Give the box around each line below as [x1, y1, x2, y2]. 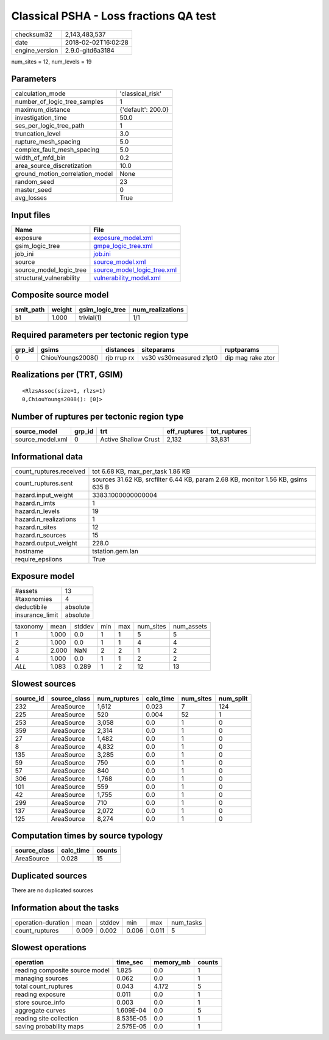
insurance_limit [15, 611, 58, 619]
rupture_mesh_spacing [15, 137, 80, 146]
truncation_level [15, 129, 61, 138]
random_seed [15, 178, 54, 186]
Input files [11, 209, 51, 220]
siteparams [141, 346, 175, 354]
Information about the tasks [11, 903, 119, 913]
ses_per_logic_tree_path [15, 122, 85, 130]
